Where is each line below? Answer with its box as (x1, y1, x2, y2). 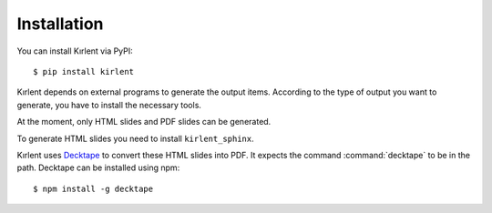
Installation (16, 14, 104, 34)
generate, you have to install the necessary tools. (16, 99, 202, 110)
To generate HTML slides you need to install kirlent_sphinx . (16, 133, 254, 144)
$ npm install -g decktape (33, 183, 154, 194)
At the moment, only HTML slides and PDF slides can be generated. (16, 117, 272, 127)
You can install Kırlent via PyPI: (16, 46, 134, 56)
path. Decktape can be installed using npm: (16, 162, 180, 173)
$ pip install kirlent (33, 66, 135, 76)
